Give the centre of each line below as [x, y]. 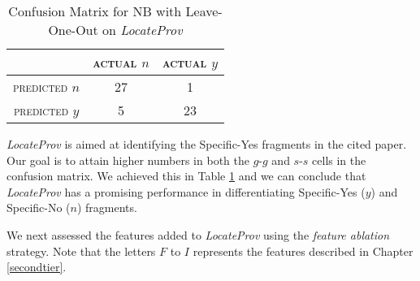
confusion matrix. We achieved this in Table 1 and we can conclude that [186, 176]
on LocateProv [143, 30]
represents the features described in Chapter [303, 251]
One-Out [73, 30]
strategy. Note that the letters [81, 251]
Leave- [204, 11]
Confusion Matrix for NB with [95, 11]
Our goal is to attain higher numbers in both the [128, 160]
